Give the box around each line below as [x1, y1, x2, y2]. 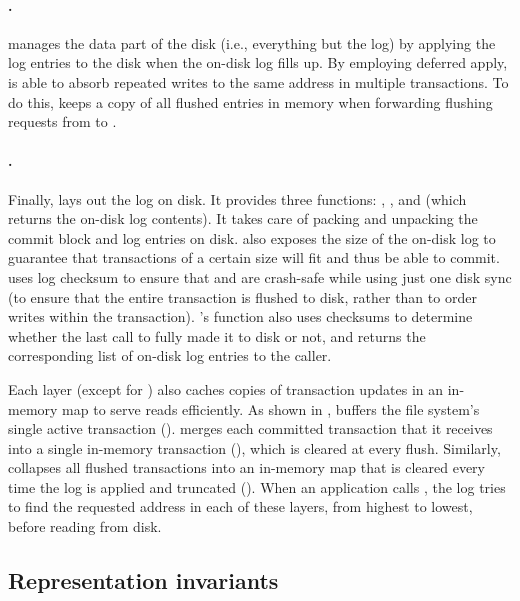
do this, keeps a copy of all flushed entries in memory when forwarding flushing [8, 91, 493, 112]
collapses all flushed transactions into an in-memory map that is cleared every [8, 457, 485, 478]
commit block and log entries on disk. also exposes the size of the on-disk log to [8, 227, 496, 248]
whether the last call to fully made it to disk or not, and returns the [8, 325, 426, 346]
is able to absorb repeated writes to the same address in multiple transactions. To [8, 71, 509, 92]
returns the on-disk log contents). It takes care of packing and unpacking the [8, 208, 478, 229]
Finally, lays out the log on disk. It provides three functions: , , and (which [8, 188, 467, 209]
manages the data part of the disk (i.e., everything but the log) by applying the [8, 32, 496, 53]
